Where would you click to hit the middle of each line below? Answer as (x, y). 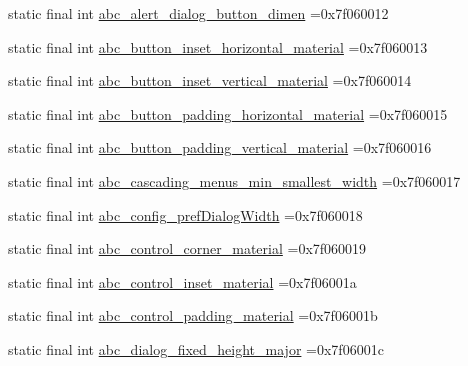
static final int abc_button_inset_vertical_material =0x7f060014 (210, 80)
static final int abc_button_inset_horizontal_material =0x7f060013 (218, 46)
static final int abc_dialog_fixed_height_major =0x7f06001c (196, 348)
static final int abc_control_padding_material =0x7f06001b (193, 315)
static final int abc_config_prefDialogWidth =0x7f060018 (185, 214)
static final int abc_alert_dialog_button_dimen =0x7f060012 (198, 13)
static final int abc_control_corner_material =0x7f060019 (187, 248)
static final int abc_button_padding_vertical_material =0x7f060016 (220, 147)
